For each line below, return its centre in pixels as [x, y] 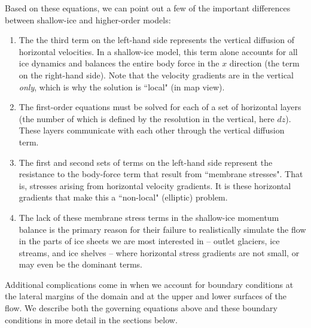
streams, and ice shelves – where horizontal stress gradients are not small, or [159, 252]
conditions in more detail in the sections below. [91, 319]
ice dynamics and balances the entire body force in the [119, 63]
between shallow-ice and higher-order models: [88, 19]
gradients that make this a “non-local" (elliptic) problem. [123, 197]
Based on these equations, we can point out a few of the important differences [148, 8]
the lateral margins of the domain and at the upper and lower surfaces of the [146, 296]
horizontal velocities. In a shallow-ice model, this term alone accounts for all [158, 51]
